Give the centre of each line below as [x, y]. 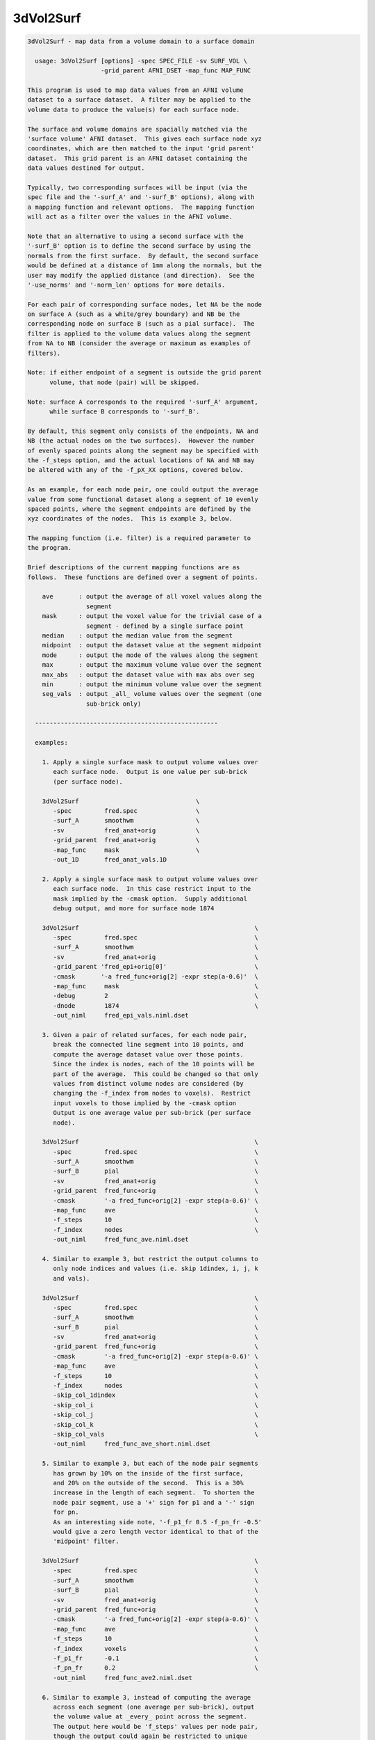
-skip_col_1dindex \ [156, 1395]
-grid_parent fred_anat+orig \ [126, 840]
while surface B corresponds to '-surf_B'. [125, 411]
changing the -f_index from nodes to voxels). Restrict [152, 1093]
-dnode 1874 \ [156, 1005]
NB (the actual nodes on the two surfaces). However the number [141, 441]
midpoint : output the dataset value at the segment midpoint [152, 645]
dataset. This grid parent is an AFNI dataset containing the [137, 158]
